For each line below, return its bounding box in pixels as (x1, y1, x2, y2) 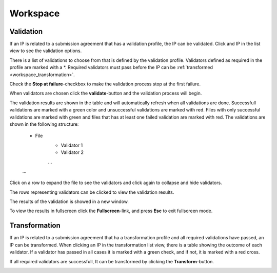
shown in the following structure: (9, 121, 79, 127)
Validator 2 (61, 149, 84, 155)
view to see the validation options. (9, 48, 82, 54)
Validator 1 (61, 142, 83, 148)
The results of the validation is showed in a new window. (9, 198, 129, 204)
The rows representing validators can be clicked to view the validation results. (9, 189, 174, 195)
